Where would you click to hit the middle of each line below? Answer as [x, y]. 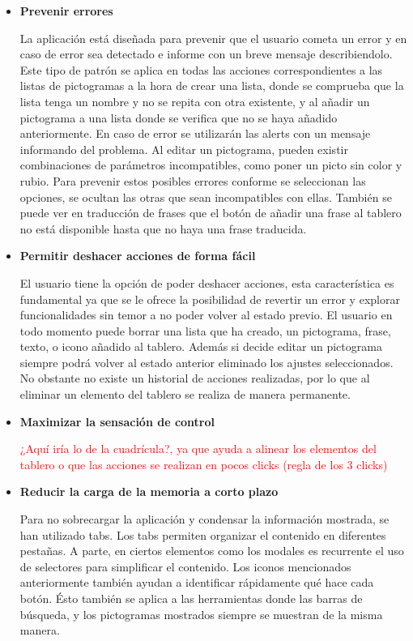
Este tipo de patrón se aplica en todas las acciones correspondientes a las [201, 69]
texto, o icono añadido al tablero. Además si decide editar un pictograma [201, 346]
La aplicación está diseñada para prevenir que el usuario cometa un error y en [213, 38]
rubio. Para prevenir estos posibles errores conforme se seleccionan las [193, 180]
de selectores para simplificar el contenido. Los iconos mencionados [185, 566]
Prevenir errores [66, 11]
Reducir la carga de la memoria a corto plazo [149, 491]
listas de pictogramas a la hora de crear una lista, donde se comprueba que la [212, 85]
